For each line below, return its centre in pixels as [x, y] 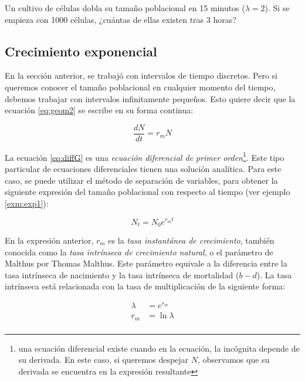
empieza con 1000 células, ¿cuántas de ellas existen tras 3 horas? [121, 19]
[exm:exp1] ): [27, 203]
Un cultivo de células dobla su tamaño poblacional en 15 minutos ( [125, 8]
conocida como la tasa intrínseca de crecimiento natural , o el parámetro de [139, 252]
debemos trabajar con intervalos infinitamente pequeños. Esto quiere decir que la [150, 98]
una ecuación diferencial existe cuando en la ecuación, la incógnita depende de [159, 348]
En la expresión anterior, [49, 240]
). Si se [277, 8]
